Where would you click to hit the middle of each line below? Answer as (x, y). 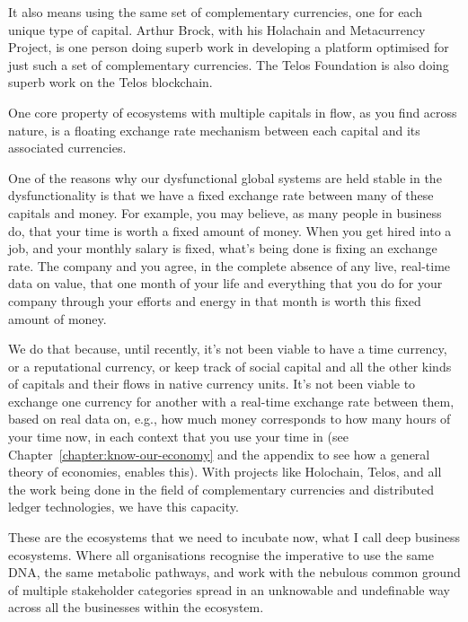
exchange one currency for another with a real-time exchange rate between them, (231, 401)
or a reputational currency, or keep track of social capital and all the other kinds (230, 366)
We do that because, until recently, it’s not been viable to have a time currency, (228, 349)
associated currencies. (67, 148)
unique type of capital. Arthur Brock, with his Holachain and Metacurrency (217, 29)
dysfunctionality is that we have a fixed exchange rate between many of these (221, 195)
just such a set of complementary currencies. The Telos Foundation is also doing (229, 64)
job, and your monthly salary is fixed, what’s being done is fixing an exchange (223, 248)
